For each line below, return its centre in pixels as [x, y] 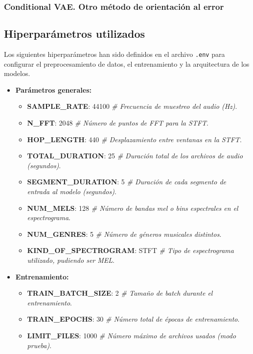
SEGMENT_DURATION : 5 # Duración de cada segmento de [127, 182]
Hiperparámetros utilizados [75, 34]
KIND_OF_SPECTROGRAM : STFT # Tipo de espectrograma [130, 250]
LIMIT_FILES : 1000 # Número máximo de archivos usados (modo [132, 335]
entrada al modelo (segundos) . [72, 191]
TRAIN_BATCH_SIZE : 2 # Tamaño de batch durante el [120, 293]
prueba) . [39, 345]
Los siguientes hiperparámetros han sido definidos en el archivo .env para [115, 54]
